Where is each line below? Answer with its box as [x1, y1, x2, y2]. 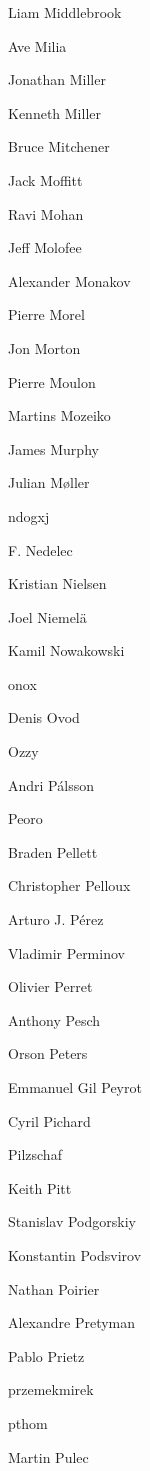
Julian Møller [8, 472, 90, 493]
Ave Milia [8, 35, 67, 56]
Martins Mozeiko [8, 405, 111, 426]
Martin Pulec [8, 1446, 89, 1467]
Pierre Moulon [8, 371, 96, 392]
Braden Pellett [8, 841, 98, 862]
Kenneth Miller [8, 102, 102, 123]
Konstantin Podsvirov [8, 1244, 142, 1265]
